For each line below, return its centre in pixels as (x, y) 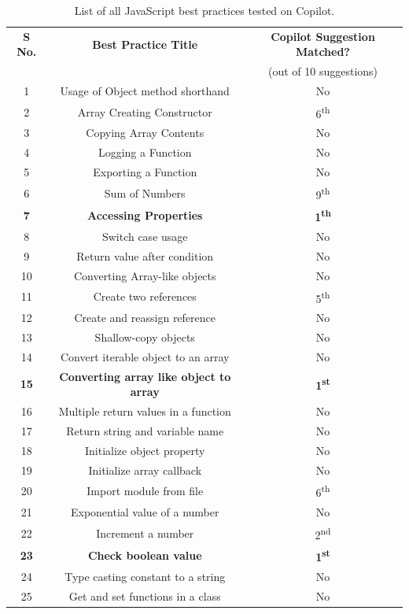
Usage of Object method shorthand (145, 91)
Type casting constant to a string (145, 576)
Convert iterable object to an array (145, 356)
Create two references (145, 296)
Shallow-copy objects (145, 337)
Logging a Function (145, 152)
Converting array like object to (145, 376)
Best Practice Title (145, 44)
